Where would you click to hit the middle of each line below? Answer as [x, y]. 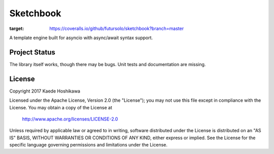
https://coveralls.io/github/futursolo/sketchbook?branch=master [117, 28]
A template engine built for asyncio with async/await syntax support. [81, 38]
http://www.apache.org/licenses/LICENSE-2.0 [70, 119]
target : [17, 28]
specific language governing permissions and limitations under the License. [88, 145]
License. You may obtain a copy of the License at [61, 107]
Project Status [32, 52]
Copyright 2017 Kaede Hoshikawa [45, 91]
